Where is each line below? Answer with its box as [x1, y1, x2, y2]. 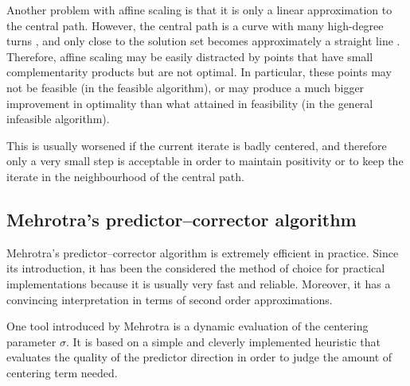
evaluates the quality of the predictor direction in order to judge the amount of [6, 349, 392, 365]
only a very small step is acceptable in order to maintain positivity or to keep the [6, 152, 404, 169]
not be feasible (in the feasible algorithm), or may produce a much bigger [6, 79, 365, 95]
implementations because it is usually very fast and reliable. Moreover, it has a [6, 275, 391, 291]
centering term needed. [6, 364, 118, 380]
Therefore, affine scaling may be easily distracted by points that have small [6, 48, 373, 64]
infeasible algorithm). [6, 110, 110, 127]
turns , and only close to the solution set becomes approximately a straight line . [6, 33, 400, 49]
